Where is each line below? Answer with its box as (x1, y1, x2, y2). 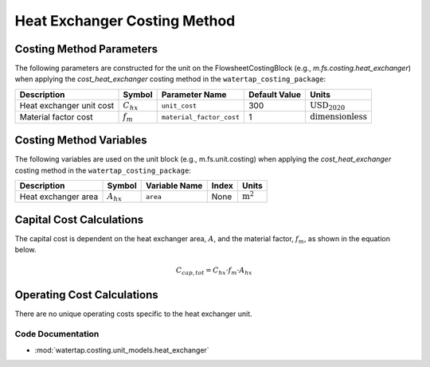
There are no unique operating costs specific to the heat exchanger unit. (14, 309, 252, 318)
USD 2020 (309, 100, 346, 112)
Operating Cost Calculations (14, 287, 158, 302)
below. (14, 245, 37, 255)
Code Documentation (14, 329, 100, 340)
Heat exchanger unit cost (19, 100, 115, 111)
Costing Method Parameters (14, 42, 158, 56)
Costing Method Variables (14, 134, 147, 147)
